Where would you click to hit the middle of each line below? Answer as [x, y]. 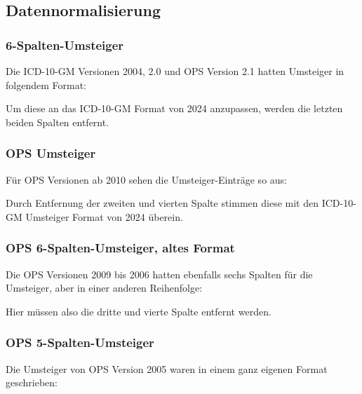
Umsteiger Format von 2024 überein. [104, 216]
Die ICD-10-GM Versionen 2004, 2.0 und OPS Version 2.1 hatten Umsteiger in [175, 71]
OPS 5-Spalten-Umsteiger [80, 342]
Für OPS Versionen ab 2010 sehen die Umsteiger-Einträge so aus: [146, 179]
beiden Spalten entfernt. [58, 122]
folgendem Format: [46, 84]
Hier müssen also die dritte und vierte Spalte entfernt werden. [139, 311]
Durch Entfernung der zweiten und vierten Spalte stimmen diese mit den [162, 203]
